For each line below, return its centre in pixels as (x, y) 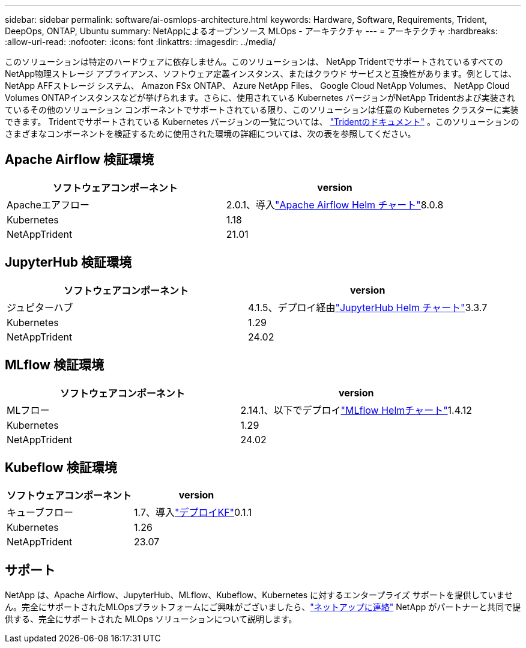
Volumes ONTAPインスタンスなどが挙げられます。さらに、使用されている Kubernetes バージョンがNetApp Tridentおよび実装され (260, 98)
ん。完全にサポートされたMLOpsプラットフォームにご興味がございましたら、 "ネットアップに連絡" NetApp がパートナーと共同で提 (263, 607)
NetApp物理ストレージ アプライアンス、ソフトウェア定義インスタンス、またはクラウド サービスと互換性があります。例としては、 (261, 74)
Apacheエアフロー (48, 204)
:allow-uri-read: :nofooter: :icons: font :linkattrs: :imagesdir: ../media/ (141, 42)
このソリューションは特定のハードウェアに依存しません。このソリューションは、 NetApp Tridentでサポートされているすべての (254, 62)
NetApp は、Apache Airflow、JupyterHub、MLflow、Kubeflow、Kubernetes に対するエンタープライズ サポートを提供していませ (259, 595)
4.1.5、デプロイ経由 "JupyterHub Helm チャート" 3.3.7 (368, 307)
